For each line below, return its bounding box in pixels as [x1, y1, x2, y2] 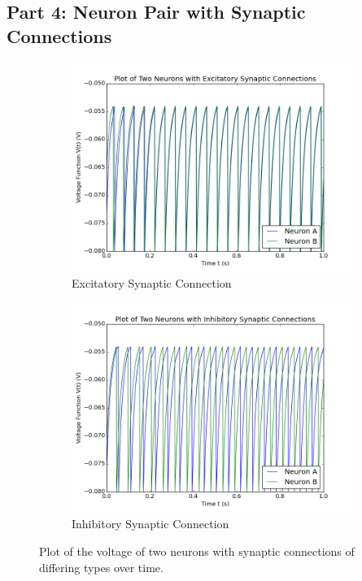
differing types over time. [39, 558, 164, 575]
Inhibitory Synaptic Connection [72, 515, 229, 532]
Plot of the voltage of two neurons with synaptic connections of [39, 542, 355, 559]
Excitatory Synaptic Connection [72, 275, 232, 292]
